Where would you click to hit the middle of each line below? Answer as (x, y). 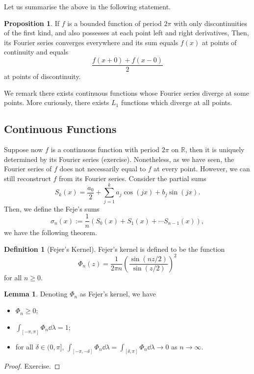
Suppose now (24, 149)
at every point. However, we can (202, 169)
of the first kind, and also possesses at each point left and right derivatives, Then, (127, 33)
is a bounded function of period (114, 23)
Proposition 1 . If (32, 23)
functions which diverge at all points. (177, 102)
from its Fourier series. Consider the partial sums (133, 178)
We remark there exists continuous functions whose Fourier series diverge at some (127, 93)
